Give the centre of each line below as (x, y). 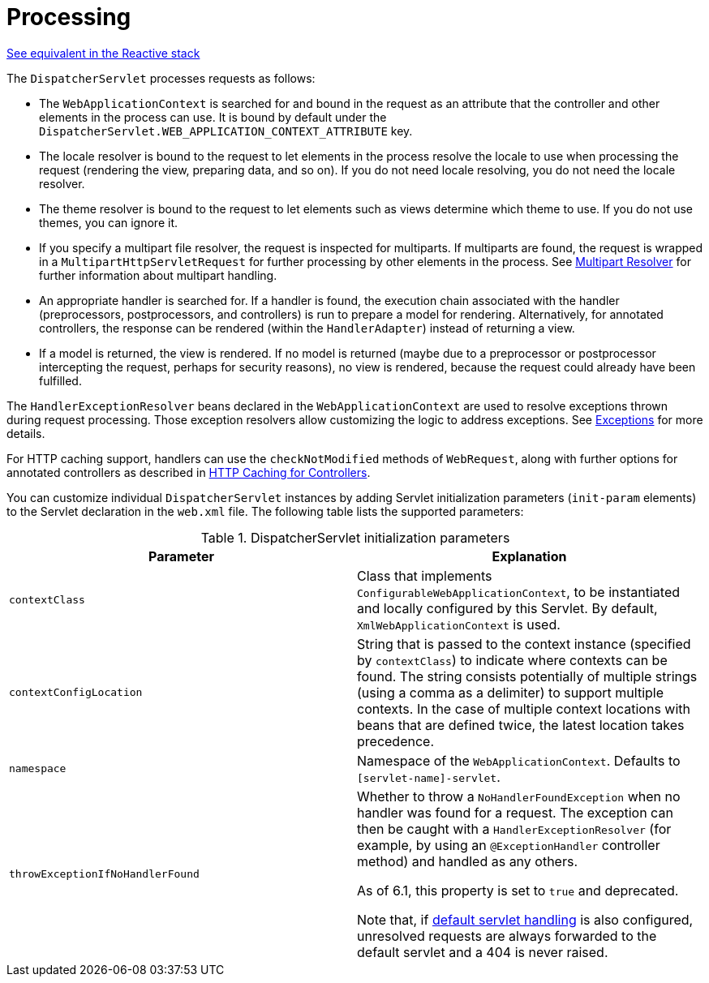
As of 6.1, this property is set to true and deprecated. (518, 890)
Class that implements (425, 575)
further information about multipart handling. (158, 275)
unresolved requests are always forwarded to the (507, 936)
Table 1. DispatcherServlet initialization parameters (355, 537)
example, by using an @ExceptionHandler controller (509, 845)
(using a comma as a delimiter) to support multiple (511, 692)
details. (26, 433)
